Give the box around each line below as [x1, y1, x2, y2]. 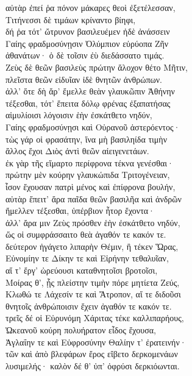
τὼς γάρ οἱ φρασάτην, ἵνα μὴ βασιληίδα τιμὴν [5, 132, 168, 145]
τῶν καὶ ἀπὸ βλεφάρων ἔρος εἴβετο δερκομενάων [5, 347, 178, 360]
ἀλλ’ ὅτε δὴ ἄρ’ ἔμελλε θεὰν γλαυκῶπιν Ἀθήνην [5, 85, 175, 98]
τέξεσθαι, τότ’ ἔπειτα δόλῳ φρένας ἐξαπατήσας [5, 96, 171, 109]
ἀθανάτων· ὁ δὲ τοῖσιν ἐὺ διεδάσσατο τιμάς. [5, 49, 165, 62]
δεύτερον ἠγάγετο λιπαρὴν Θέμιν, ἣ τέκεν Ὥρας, [5, 239, 179, 252]
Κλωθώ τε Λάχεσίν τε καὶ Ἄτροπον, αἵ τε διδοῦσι [5, 288, 181, 300]
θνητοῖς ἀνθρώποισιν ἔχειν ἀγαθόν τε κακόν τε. [5, 299, 172, 312]
